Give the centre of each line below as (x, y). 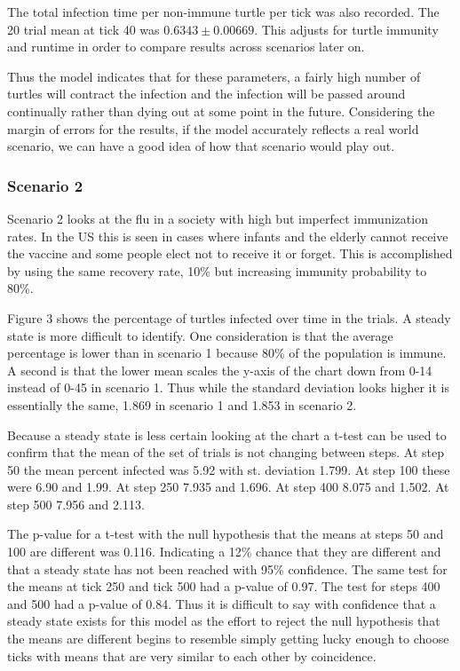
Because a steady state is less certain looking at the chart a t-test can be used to (227, 434)
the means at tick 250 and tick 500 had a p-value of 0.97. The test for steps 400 (224, 586)
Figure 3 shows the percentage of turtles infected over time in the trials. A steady (229, 317)
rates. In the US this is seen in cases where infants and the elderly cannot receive (228, 236)
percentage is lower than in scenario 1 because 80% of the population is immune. (227, 353)
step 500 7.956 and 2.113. (76, 504)
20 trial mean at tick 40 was (83, 29)
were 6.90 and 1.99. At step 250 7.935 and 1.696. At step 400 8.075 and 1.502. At (228, 487)
